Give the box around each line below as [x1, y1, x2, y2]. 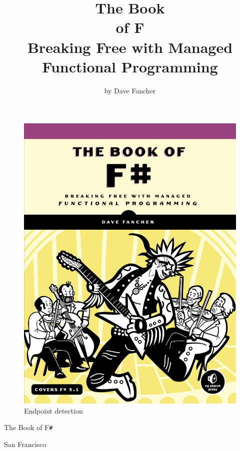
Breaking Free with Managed [27, 36, 233, 57]
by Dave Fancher [104, 85, 156, 95]
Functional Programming [42, 56, 218, 76]
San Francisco [4, 439, 46, 450]
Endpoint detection [24, 405, 83, 416]
